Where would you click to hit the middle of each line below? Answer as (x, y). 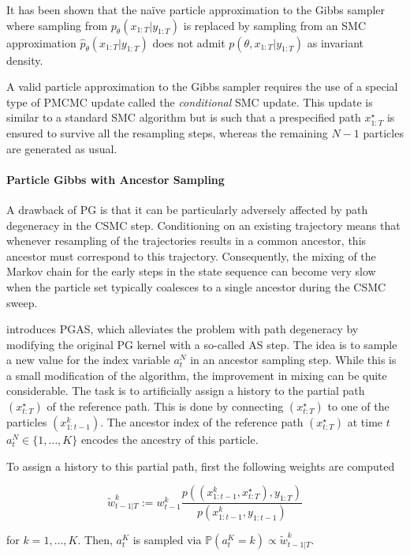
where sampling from (57, 25)
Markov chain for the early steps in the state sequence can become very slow (191, 271)
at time (365, 422)
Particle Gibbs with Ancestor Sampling (116, 179)
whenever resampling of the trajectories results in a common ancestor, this (186, 240)
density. (25, 60)
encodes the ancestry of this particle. (170, 440)
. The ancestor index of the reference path (202, 422)
